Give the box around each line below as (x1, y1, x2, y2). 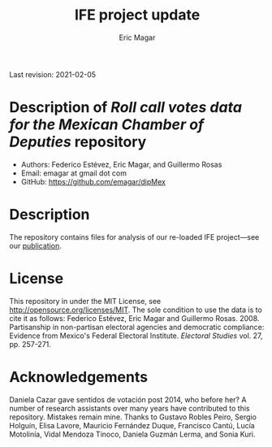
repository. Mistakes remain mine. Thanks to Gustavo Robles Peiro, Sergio (9, 412, 257, 422)
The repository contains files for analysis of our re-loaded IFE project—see (9, 232, 260, 241)
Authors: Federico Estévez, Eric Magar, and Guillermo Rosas (20, 159, 222, 169)
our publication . (9, 241, 62, 250)
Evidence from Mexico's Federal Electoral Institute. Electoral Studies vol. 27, (9, 331, 263, 341)
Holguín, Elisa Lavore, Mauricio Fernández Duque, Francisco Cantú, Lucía (9, 420, 255, 430)
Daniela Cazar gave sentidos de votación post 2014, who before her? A (9, 394, 247, 404)
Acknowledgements (9, 367, 149, 386)
